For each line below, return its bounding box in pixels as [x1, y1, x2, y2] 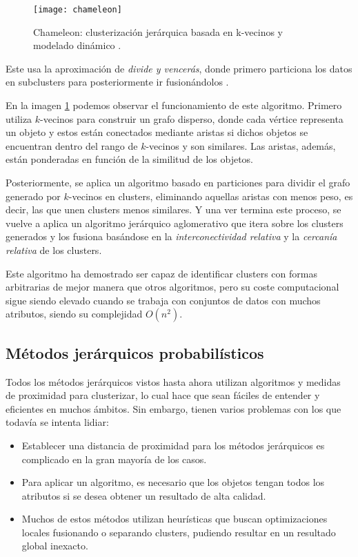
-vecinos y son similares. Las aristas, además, [146, 138, 336, 153]
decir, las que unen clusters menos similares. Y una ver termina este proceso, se [6, 202, 341, 217]
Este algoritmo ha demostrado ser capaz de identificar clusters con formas [6, 266, 317, 280]
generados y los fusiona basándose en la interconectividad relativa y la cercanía [6, 229, 337, 244]
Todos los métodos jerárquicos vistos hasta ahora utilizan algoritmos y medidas [6, 374, 341, 389]
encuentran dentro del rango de [6, 138, 138, 153]
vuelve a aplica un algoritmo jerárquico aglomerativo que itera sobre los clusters [6, 215, 344, 230]
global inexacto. [21, 538, 88, 553]
